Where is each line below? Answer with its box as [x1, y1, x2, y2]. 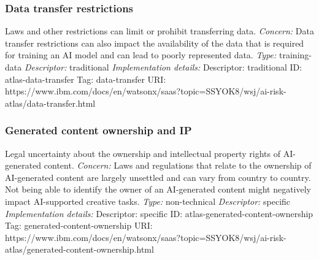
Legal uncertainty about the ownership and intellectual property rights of [5, 147, 280, 159]
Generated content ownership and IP [5, 123, 192, 138]
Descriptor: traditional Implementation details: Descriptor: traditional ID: [24, 61, 302, 73]
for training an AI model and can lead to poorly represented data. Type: [5, 48, 277, 61]
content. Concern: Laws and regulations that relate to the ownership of [44, 159, 312, 172]
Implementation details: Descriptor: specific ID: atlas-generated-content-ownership [5, 207, 313, 220]
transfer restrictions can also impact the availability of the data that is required [5, 36, 304, 49]
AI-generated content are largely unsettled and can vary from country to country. [5, 170, 311, 183]
